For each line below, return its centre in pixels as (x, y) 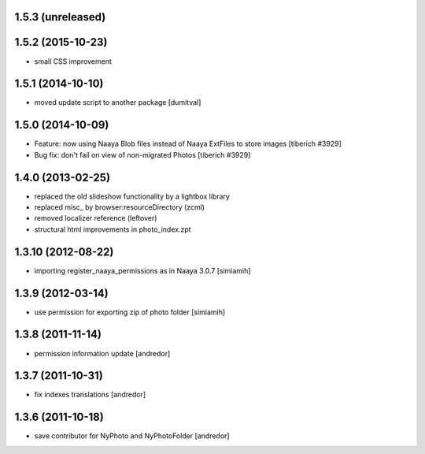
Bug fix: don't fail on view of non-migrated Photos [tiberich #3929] (142, 154)
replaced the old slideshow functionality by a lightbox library (132, 196)
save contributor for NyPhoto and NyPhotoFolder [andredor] (132, 436)
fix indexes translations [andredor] (90, 395)
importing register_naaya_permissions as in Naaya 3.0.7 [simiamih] (142, 270)
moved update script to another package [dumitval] (118, 102)
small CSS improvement (73, 61)
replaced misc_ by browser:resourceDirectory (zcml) (119, 207)
